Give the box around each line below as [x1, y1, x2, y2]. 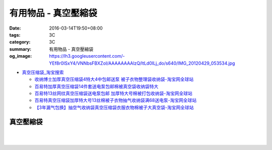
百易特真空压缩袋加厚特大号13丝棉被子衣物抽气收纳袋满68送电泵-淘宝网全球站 [34, 97, 197, 103]
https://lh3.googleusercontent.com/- [49, 53, 125, 59]
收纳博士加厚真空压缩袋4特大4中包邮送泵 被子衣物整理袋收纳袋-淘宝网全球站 [34, 76, 194, 82]
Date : [9, 25, 21, 31]
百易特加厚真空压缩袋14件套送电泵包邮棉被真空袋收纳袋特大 [34, 83, 159, 89]
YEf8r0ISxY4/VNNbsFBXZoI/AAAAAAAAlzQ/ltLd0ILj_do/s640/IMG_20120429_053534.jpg [49, 60, 235, 66]
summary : [9, 46, 32, 52]
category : [9, 39, 31, 45]
